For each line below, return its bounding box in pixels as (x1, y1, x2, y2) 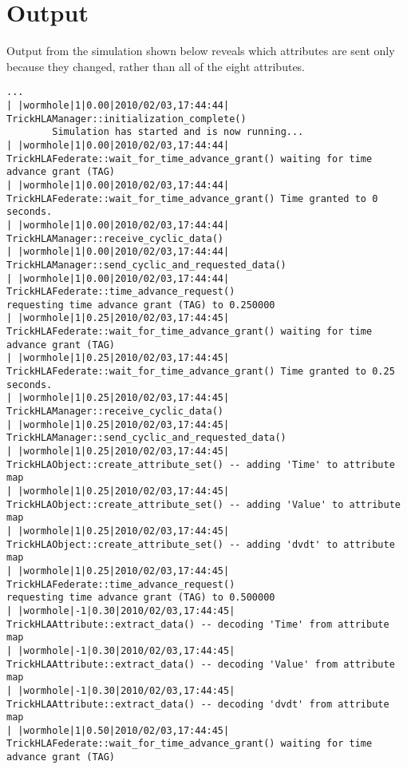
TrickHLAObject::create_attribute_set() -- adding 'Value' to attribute (6, 498, 401, 510)
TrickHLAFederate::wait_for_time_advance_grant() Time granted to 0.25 (6, 366, 395, 378)
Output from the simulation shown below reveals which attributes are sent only (6, 42, 395, 59)
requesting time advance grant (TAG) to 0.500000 (6, 592, 275, 604)
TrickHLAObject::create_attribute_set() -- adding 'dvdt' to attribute (6, 538, 395, 550)
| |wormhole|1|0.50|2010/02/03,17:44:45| (6, 724, 230, 736)
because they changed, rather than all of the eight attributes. (6, 57, 306, 74)
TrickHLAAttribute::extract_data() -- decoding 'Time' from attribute (6, 618, 389, 630)
